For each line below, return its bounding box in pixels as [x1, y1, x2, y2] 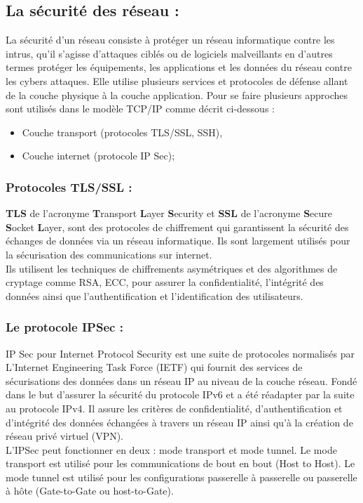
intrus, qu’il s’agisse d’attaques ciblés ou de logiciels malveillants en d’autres [6, 46, 333, 60]
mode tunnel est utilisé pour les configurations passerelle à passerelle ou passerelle [6, 469, 357, 484]
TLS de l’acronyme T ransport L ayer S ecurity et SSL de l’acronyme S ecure [6, 206, 333, 221]
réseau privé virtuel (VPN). [6, 429, 124, 443]
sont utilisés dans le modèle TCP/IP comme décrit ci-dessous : [6, 101, 275, 116]
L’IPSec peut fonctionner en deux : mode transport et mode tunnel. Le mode [6, 442, 337, 457]
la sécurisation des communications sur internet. [6, 247, 212, 261]
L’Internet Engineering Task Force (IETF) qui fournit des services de [6, 360, 303, 374]
